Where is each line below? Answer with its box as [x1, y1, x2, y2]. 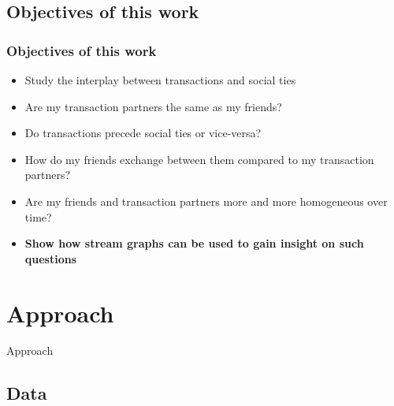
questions [24, 250, 77, 266]
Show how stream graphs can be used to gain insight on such [24, 235, 364, 251]
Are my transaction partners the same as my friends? [24, 98, 282, 114]
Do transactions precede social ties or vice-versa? [24, 125, 262, 141]
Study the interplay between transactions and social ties [24, 72, 296, 88]
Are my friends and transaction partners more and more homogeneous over [24, 192, 388, 209]
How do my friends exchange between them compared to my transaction [24, 151, 374, 167]
